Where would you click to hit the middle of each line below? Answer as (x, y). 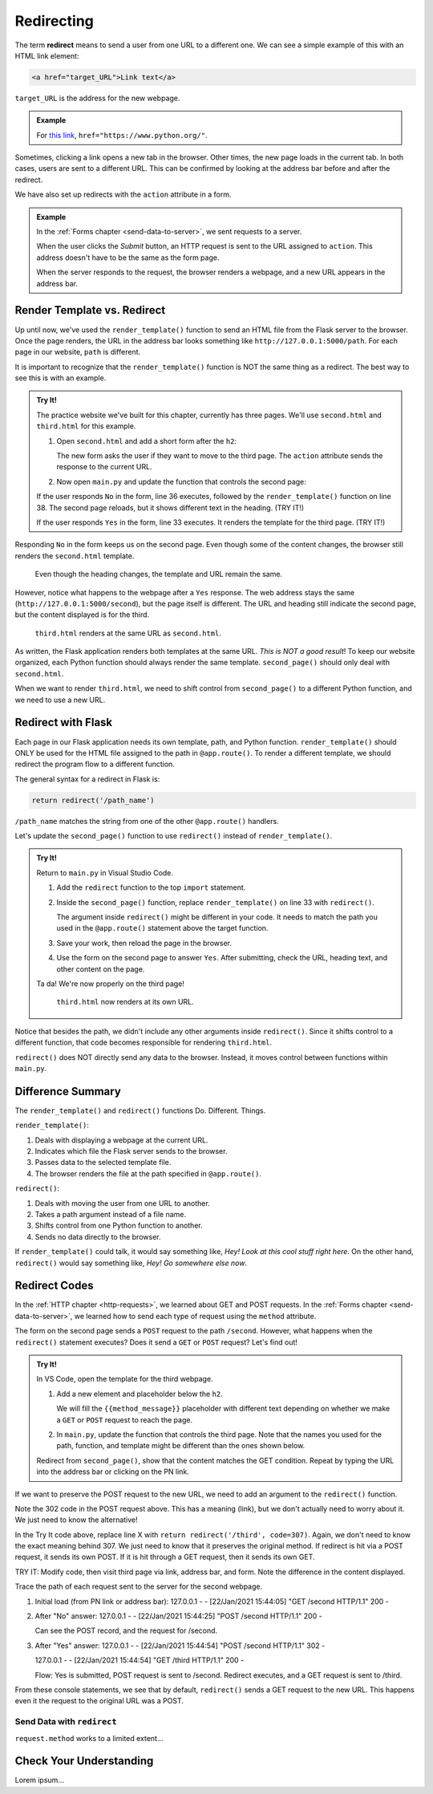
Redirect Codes (54, 1286)
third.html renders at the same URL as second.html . (128, 633)
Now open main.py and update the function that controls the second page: (181, 481)
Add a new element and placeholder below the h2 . (140, 1394)
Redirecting (54, 21)
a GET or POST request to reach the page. (124, 1419)
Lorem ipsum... (39, 1780)
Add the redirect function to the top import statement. (151, 887)
